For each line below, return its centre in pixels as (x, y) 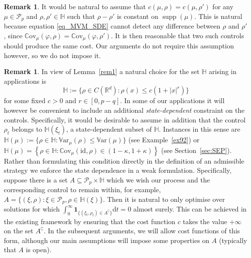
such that (81, 16)
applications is (25, 81)
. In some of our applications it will (172, 100)
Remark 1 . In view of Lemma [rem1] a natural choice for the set (102, 71)
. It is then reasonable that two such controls (177, 35)
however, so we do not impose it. (53, 55)
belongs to (27, 129)
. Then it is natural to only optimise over (164, 199)
